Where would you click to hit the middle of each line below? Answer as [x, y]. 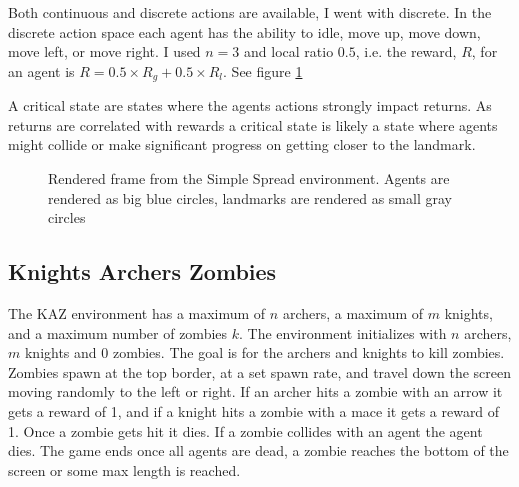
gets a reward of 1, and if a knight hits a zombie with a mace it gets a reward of [254, 410]
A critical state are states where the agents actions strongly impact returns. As [250, 105]
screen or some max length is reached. [124, 469]
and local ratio [289, 51]
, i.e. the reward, [406, 51]
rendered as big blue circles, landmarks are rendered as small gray [250, 197]
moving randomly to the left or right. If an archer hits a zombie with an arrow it [255, 391]
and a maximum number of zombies [118, 332]
